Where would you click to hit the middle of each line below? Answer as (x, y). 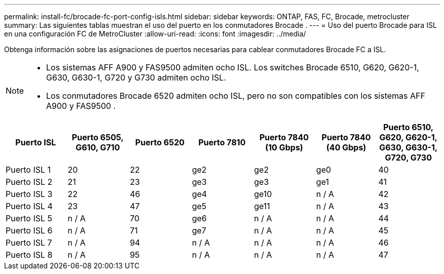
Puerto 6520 (160, 142)
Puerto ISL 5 (29, 218)
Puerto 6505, (98, 137)
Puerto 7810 (222, 142)
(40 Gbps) (346, 147)
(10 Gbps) (284, 147)
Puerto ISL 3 (29, 194)
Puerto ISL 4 (29, 206)
